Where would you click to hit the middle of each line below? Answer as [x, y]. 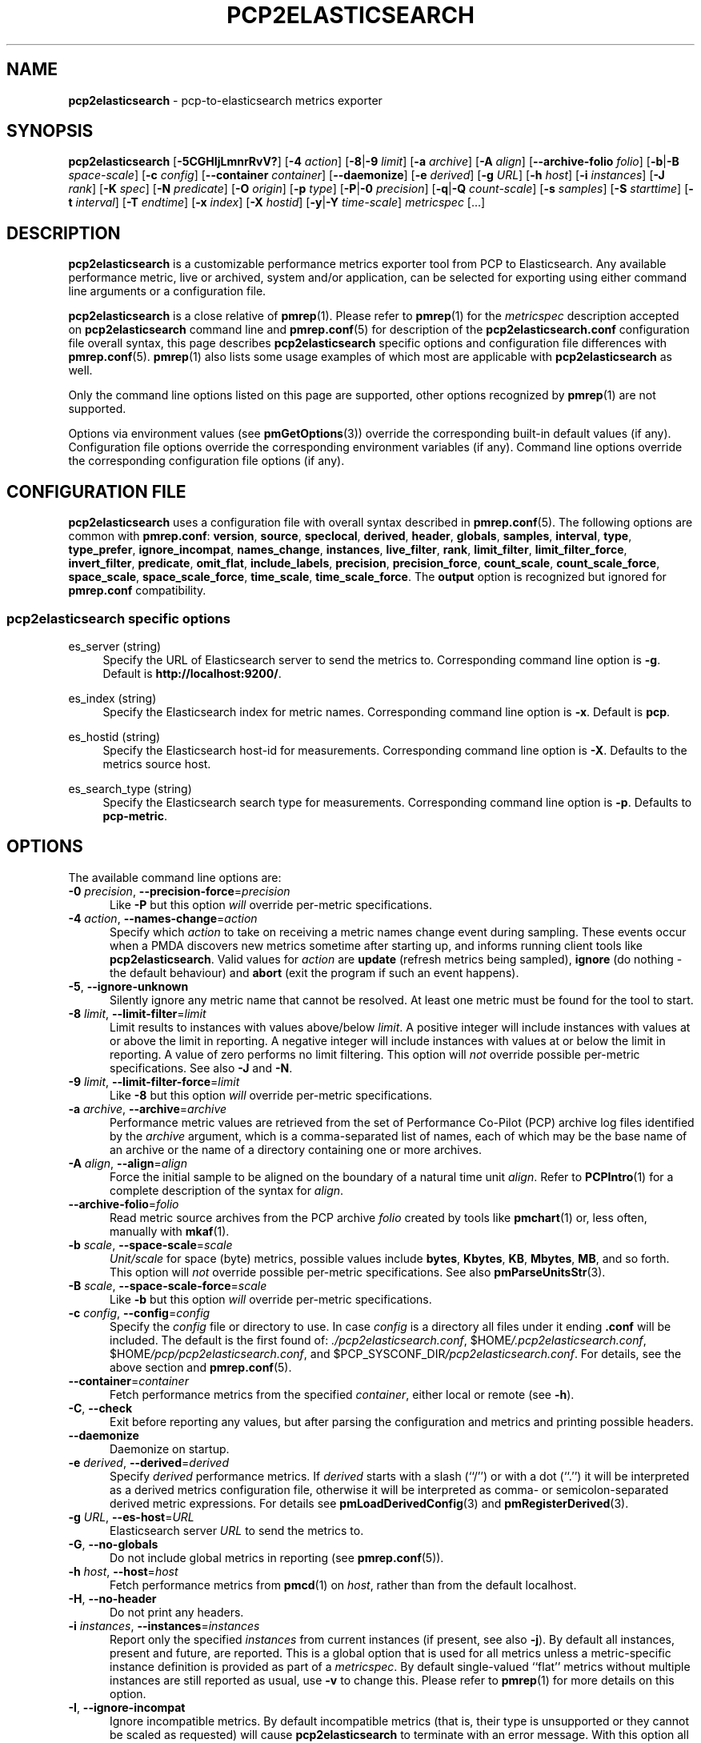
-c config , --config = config [139, 1312]
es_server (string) [115, 646]
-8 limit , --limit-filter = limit [137, 1013]
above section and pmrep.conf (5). [201, 1367]
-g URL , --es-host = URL [131, 1517]
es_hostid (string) [114, 736]
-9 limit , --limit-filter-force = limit [154, 1081]
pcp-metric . [135, 815]
